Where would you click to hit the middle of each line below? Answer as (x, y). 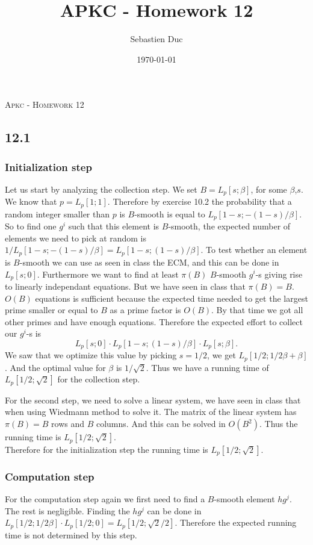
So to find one (31, 226)
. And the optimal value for (55, 367)
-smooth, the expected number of (229, 226)
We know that (31, 201)
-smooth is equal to (170, 213)
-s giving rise (279, 274)
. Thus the (279, 424)
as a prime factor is (145, 310)
